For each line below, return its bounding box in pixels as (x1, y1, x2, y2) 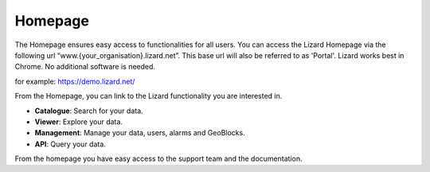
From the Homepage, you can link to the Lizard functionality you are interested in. (14, 92, 283, 101)
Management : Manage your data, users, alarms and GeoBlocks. (34, 128, 246, 138)
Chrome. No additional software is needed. (14, 62, 155, 72)
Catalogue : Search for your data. (34, 106, 143, 115)
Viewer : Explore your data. (34, 116, 123, 127)
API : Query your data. (34, 139, 107, 149)
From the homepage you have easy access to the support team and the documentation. (14, 154, 303, 163)
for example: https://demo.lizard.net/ (14, 76, 135, 86)
